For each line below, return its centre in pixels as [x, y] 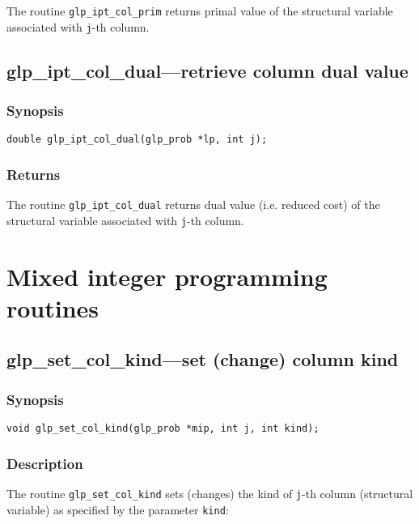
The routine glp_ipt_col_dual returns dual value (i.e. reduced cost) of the [193, 204]
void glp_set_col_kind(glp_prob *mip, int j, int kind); [163, 429]
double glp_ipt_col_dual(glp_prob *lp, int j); [137, 140]
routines [53, 307]
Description [45, 463]
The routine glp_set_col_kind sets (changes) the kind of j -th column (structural [210, 493]
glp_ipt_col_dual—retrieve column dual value [207, 70]
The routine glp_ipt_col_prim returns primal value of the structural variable [200, 11]
